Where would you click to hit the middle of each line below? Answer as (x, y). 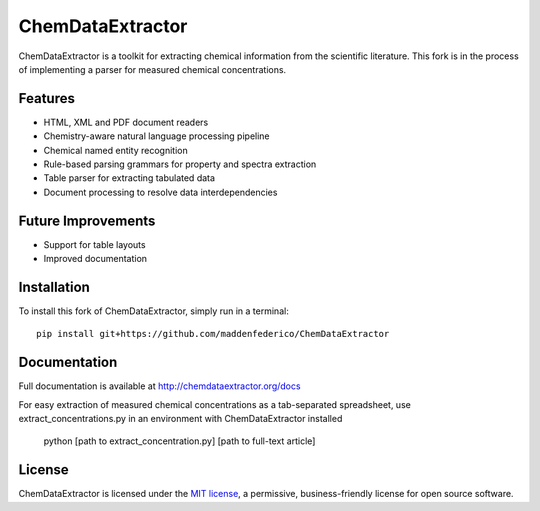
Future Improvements (87, 220)
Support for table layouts (94, 244)
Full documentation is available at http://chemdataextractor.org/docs (159, 386)
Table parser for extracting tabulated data (129, 178)
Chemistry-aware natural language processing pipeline (156, 136)
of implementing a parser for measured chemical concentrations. (152, 69)
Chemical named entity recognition (116, 150)
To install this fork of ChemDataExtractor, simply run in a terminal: (153, 311)
